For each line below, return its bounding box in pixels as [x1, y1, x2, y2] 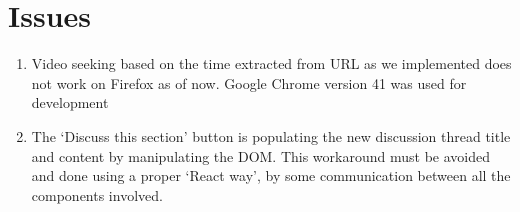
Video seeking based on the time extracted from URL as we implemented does [31, 53, 512, 74]
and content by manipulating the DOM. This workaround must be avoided [31, 145, 490, 166]
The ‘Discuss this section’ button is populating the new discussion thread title [31, 125, 511, 146]
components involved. [31, 184, 163, 205]
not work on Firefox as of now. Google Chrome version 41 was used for [31, 72, 467, 93]
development [31, 92, 109, 113]
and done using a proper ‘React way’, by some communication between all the [31, 165, 511, 186]
